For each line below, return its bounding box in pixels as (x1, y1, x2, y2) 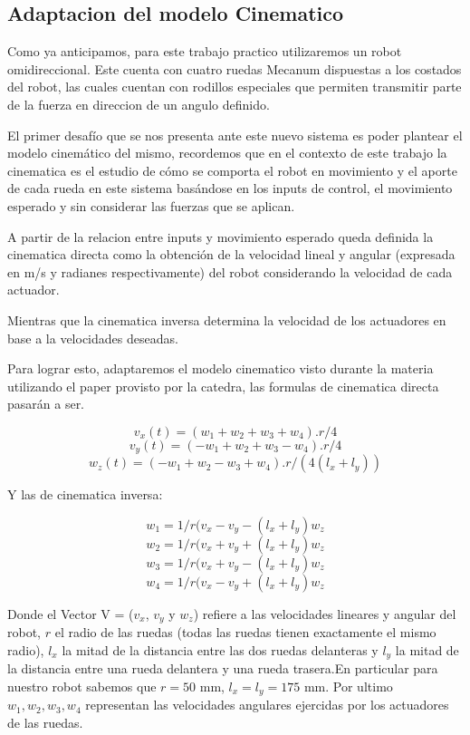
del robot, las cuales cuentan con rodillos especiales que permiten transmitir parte (7, 77, 462, 96)
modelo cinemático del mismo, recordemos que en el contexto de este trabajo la (7, 143, 447, 162)
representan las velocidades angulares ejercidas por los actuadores (85, 695, 449, 714)
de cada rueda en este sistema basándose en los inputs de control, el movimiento (7, 179, 453, 198)
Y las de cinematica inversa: (7, 485, 163, 504)
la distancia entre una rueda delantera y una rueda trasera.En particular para (7, 659, 438, 678)
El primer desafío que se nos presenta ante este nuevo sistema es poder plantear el (7, 125, 463, 144)
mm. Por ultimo (303, 677, 393, 696)
